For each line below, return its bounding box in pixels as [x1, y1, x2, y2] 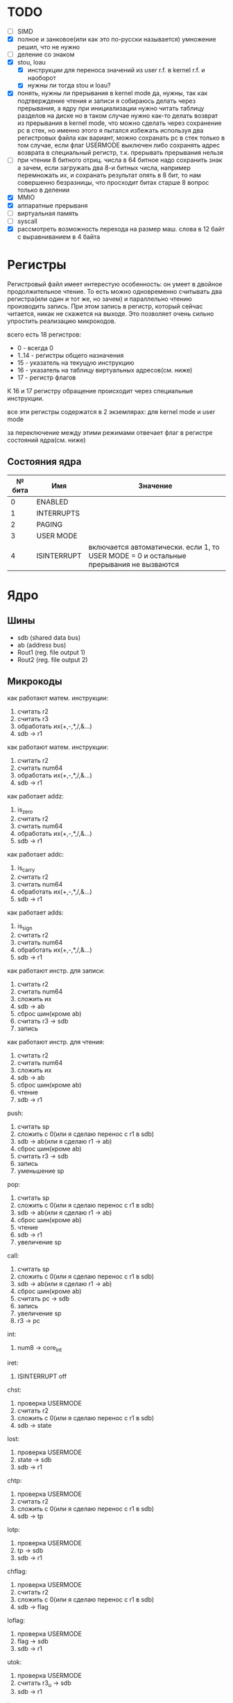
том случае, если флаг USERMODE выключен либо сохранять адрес [17, 141, 221, 149]
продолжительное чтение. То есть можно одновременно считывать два [7, 287, 223, 295]
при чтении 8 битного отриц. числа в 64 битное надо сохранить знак [17, 156, 223, 164]
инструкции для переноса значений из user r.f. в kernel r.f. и [27, 66, 206, 74]
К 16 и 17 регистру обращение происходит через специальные [7, 386, 193, 395]
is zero [17, 805, 33, 816]
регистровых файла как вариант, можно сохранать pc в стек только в [17, 133, 225, 142]
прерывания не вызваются [88, 559, 180, 569]
